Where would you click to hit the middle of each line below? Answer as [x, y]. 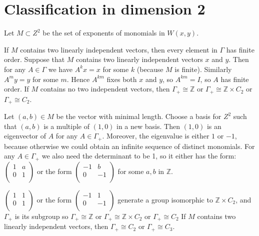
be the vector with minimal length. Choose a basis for [139, 116]
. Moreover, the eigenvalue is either [156, 136]
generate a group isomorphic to [165, 199]
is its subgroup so [41, 216]
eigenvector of [25, 136]
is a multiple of [66, 126]
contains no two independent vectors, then [105, 89]
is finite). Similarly [203, 69]
